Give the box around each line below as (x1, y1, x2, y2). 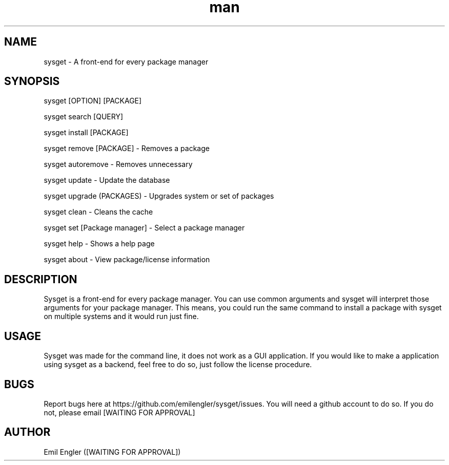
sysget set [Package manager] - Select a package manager (44, 223, 245, 233)
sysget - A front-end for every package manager (44, 57, 209, 66)
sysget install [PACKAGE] (44, 128, 129, 137)
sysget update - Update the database (44, 176, 170, 185)
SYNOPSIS (4, 75, 60, 88)
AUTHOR (4, 426, 51, 439)
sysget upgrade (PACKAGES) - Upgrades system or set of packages (44, 192, 274, 201)
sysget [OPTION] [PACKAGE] (44, 96, 142, 105)
